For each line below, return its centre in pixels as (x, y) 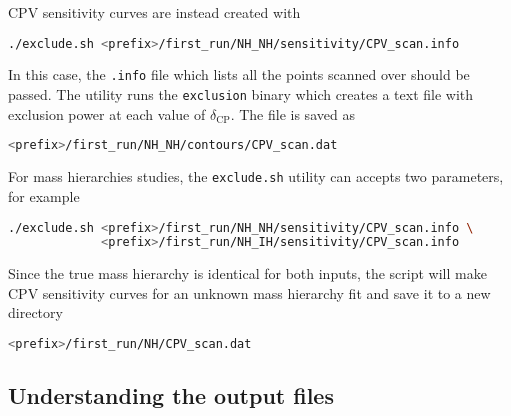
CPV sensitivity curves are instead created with (154, 12)
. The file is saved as (292, 113)
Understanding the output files (171, 395)
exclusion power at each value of (107, 113)
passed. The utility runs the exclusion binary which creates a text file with (241, 94)
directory (35, 312)
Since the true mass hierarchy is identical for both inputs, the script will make (247, 273)
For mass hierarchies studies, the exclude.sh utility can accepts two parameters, (256, 176)
